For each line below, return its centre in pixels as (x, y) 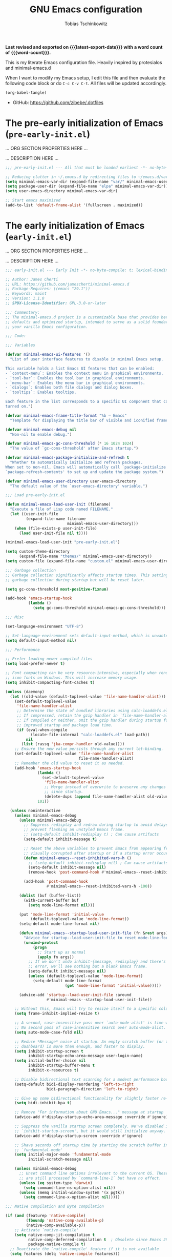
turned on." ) (19, 407)
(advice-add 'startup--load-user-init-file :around (75, 995)
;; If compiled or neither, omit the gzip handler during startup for (93, 721)
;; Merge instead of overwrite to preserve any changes (105, 787)
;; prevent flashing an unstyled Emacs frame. (74, 830)
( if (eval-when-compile (42, 730)
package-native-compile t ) (57, 1244)
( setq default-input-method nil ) (41, 640)
